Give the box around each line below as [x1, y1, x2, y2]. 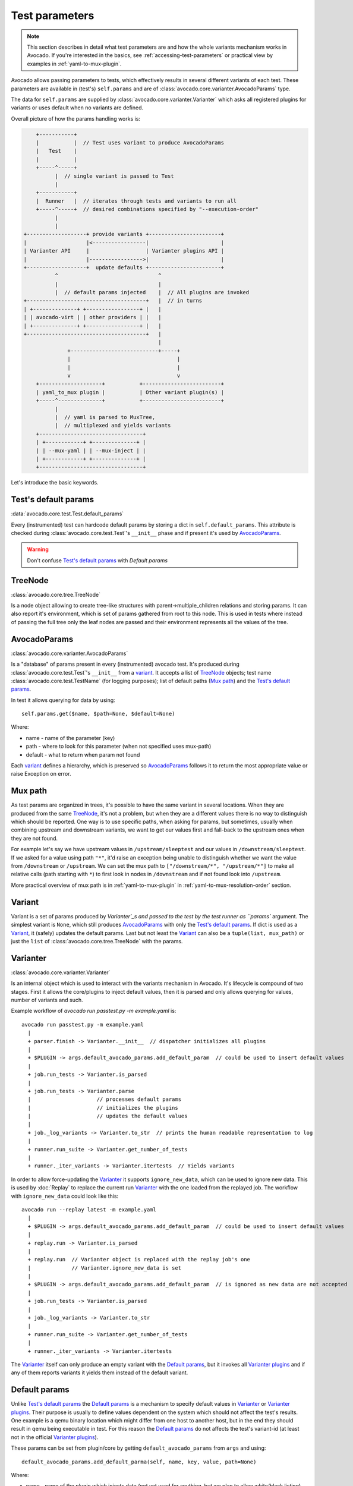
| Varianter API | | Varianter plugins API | [23, 247, 225, 254]
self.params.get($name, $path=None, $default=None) [21, 710, 175, 717]
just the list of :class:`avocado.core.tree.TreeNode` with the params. [11, 937, 183, 945]
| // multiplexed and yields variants [54, 422, 171, 429]
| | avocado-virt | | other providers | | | [23, 314, 162, 321]
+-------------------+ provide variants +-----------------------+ [23, 231, 225, 238]
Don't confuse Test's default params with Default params [27, 556, 168, 564]
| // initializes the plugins [27, 1104, 178, 1111]
